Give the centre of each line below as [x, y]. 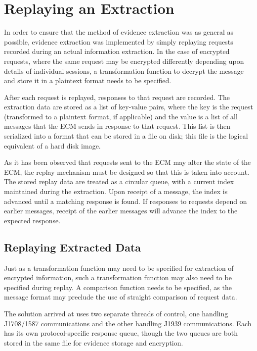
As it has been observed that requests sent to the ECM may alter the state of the [128, 162]
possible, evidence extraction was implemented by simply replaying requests [119, 41]
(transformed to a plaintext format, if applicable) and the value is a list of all [121, 116]
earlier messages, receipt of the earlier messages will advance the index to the [121, 211]
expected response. [32, 220]
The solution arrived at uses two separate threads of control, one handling [116, 313]
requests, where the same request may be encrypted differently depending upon [124, 61]
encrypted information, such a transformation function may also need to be [118, 277]
